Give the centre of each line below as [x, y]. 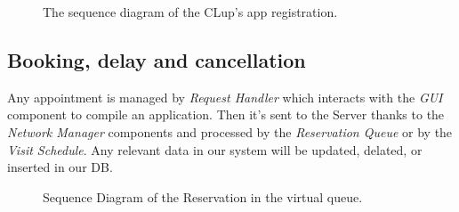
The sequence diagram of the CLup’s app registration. [190, 12]
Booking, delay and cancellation [157, 59]
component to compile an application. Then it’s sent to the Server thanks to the [226, 114]
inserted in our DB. [60, 167]
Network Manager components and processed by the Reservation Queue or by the [230, 131]
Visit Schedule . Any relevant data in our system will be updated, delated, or [215, 149]
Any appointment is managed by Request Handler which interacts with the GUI [225, 97]
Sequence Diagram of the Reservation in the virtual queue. [203, 196]
